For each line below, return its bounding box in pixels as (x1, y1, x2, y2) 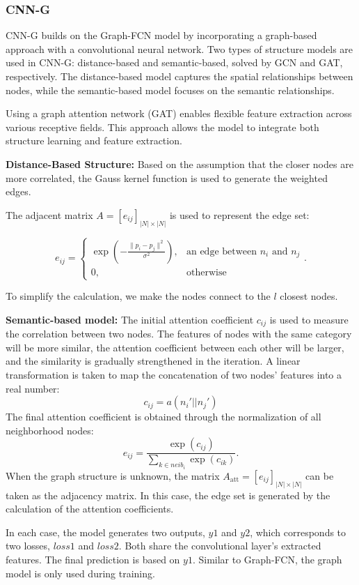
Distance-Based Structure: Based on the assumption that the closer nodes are (6, 156, 353, 171)
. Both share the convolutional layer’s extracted (118, 538, 321, 553)
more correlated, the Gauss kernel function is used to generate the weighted (6, 170, 328, 185)
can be (305, 468, 334, 483)
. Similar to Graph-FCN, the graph (192, 552, 342, 567)
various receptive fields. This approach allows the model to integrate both (6, 119, 319, 134)
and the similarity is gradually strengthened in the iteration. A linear (6, 354, 301, 368)
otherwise (186, 267, 227, 278)
